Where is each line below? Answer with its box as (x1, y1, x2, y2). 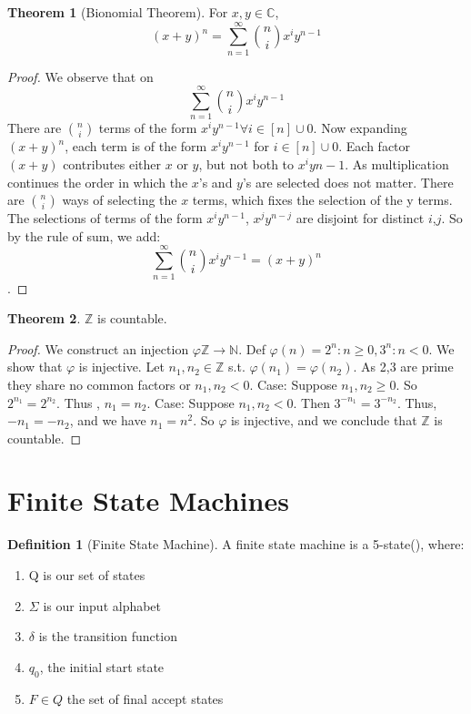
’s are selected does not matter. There (242, 172, 454, 191)
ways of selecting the (62, 190, 177, 209)
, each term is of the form (65, 137, 207, 156)
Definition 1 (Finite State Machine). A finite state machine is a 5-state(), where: (7, 535, 465, 554)
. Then (293, 393, 330, 412)
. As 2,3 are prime (353, 357, 454, 376)
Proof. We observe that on (7, 66, 154, 86)
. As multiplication (345, 155, 449, 174)
